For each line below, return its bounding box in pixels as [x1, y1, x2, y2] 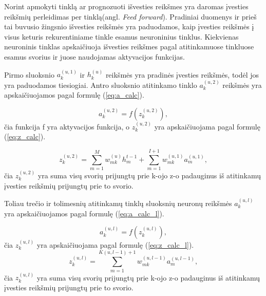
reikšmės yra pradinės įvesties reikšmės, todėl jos [105, 69, 259, 80]
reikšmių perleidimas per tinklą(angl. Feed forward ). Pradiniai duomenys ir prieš [4, 11, 257, 22]
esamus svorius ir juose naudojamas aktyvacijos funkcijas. [4, 51, 185, 62]
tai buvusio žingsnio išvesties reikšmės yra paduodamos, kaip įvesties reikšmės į [4, 21, 254, 32]
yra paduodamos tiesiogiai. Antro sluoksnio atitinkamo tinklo [4, 79, 197, 90]
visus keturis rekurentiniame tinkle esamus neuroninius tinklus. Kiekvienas [4, 31, 239, 42]
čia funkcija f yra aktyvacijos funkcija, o [4, 121, 129, 132]
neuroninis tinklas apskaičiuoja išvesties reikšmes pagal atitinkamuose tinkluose [4, 41, 254, 52]
